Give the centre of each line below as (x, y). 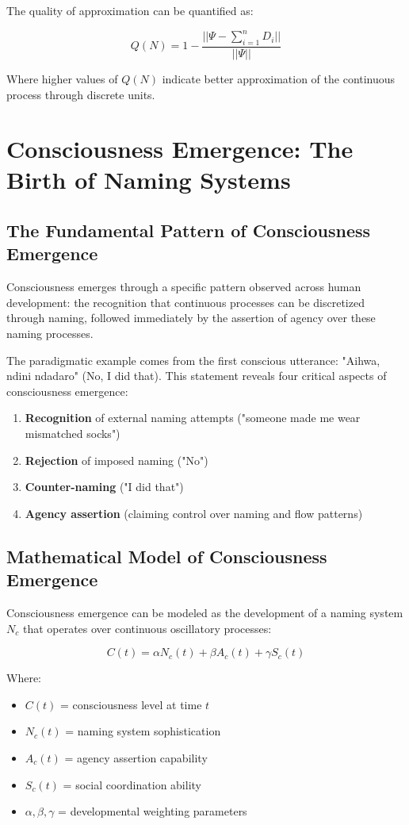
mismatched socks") (73, 434)
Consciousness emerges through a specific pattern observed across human (184, 287)
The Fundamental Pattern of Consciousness (189, 230)
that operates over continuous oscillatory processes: (147, 628)
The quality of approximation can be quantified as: (130, 10)
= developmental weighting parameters (153, 811)
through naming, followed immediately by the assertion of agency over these (191, 318)
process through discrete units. (81, 94)
